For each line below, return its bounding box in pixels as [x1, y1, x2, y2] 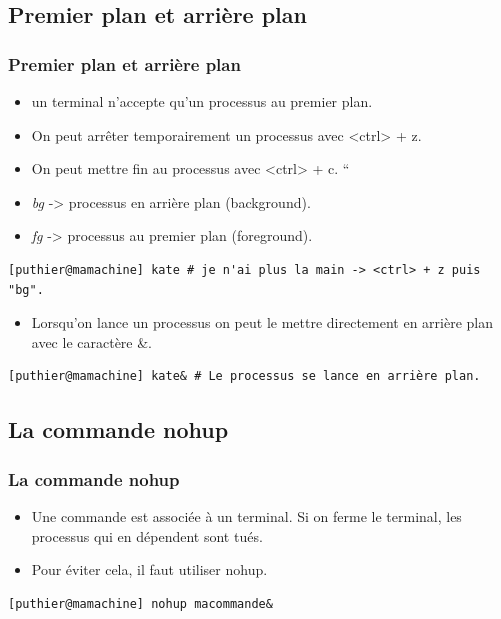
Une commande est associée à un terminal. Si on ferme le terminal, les [31, 505, 462, 526]
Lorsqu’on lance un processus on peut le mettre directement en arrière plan [31, 312, 493, 333]
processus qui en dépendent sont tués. [31, 525, 263, 546]
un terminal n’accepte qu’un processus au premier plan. [31, 91, 373, 111]
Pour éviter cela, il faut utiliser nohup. [31, 559, 268, 580]
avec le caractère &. [31, 331, 153, 352]
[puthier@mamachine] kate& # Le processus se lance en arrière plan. [8, 369, 481, 384]
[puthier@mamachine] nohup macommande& [8, 596, 273, 611]
